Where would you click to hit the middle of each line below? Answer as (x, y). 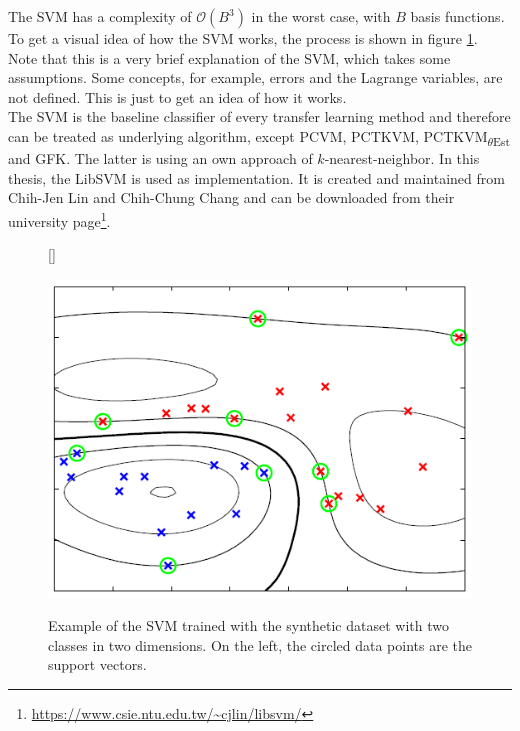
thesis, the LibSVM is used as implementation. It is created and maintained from (256, 177)
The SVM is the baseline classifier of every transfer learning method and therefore (259, 116)
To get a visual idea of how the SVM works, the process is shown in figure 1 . (243, 38)
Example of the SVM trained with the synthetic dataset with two (248, 625)
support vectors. (97, 664)
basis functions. (457, 16)
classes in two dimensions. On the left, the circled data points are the (260, 644)
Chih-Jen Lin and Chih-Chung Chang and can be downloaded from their (231, 197)
